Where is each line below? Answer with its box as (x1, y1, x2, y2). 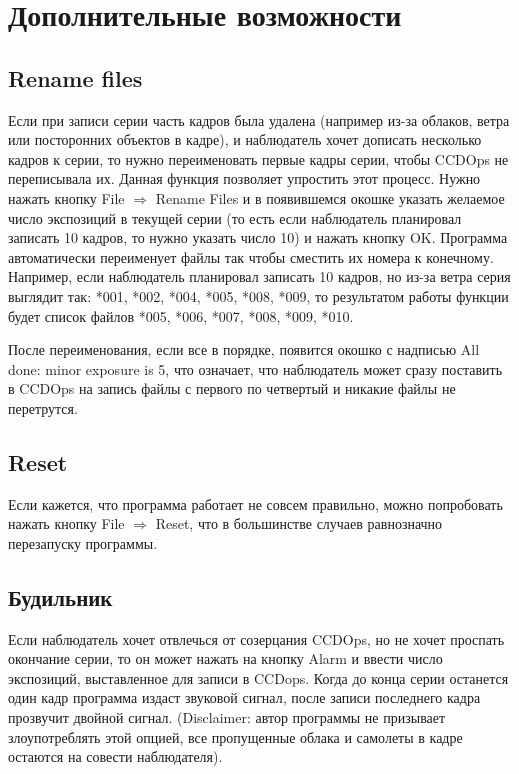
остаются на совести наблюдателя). (8, 746, 223, 767)
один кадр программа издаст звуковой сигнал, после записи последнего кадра (8, 687, 481, 708)
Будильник (8, 581, 113, 612)
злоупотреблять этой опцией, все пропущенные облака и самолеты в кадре (8, 726, 463, 747)
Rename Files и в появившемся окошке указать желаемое (155, 187, 505, 208)
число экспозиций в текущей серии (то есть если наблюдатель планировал (8, 207, 462, 228)
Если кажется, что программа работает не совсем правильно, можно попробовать (8, 493, 503, 514)
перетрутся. (8, 397, 78, 418)
